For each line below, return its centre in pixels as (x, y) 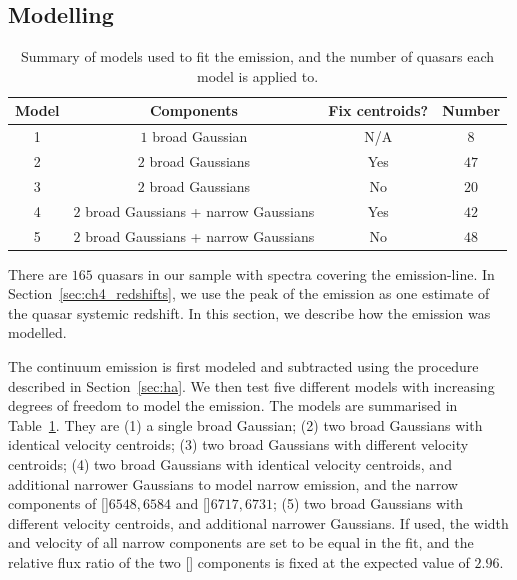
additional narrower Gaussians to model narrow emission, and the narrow (233, 483)
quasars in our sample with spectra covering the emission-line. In (296, 273)
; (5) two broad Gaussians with (368, 503)
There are (38, 273)
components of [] (58, 503)
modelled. (37, 332)
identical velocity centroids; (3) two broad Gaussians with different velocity (238, 444)
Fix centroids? (378, 110)
